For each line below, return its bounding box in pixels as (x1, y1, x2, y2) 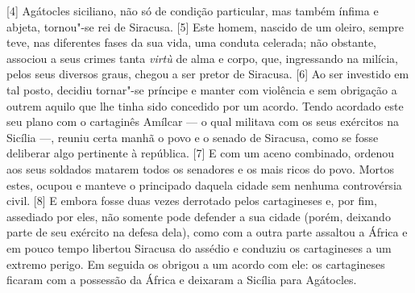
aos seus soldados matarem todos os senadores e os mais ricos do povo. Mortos (6, 160, 394, 177)
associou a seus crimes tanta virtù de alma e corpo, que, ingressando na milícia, (6, 49, 398, 66)
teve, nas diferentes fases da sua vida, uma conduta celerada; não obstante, (6, 34, 377, 51)
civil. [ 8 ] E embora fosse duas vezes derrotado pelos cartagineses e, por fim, (6, 192, 377, 209)
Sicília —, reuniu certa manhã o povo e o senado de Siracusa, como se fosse (6, 128, 379, 145)
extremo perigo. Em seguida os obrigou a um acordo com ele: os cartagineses (6, 255, 385, 272)
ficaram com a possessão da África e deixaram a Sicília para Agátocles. (6, 271, 357, 288)
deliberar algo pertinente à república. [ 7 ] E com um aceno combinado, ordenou (6, 144, 395, 161)
